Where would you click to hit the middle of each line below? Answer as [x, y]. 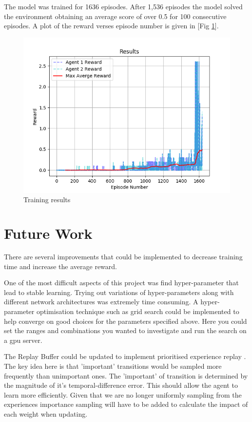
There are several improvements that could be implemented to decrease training [123, 257]
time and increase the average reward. [60, 266]
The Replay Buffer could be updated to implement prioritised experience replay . [125, 356]
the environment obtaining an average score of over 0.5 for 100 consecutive [115, 16]
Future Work [48, 233]
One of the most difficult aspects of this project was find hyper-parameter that [121, 283]
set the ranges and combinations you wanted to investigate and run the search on [125, 330]
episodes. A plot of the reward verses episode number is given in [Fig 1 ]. [111, 26]
